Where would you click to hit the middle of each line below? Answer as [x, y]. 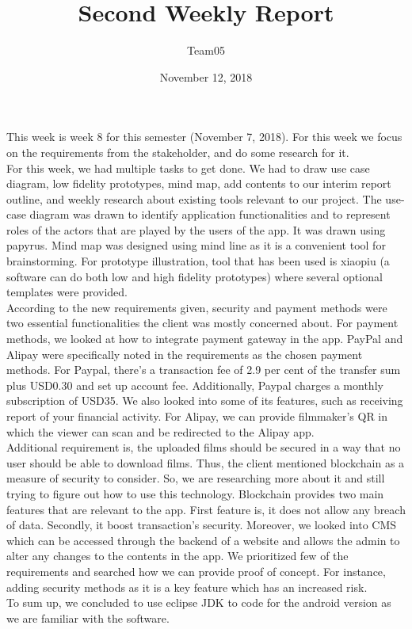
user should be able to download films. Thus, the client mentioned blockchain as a [206, 462]
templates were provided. [67, 292]
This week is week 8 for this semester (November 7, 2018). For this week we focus [204, 137]
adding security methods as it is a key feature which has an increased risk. [187, 587]
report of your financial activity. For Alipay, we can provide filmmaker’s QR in [197, 416]
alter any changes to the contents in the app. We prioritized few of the [177, 556]
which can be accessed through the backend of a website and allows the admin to [203, 540]
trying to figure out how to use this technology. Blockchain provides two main [195, 493]
